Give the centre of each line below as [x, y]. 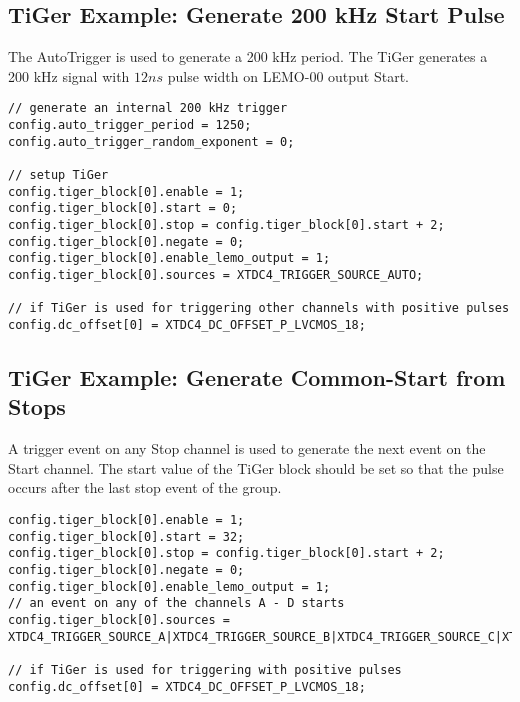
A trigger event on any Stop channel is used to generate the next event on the [247, 448]
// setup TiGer [58, 175]
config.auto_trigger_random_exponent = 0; [151, 141]
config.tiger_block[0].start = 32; [126, 536]
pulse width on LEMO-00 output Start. [288, 75]
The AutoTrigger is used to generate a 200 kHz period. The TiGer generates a [248, 56]
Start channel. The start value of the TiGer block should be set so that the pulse [256, 467]
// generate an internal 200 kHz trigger [148, 108]
